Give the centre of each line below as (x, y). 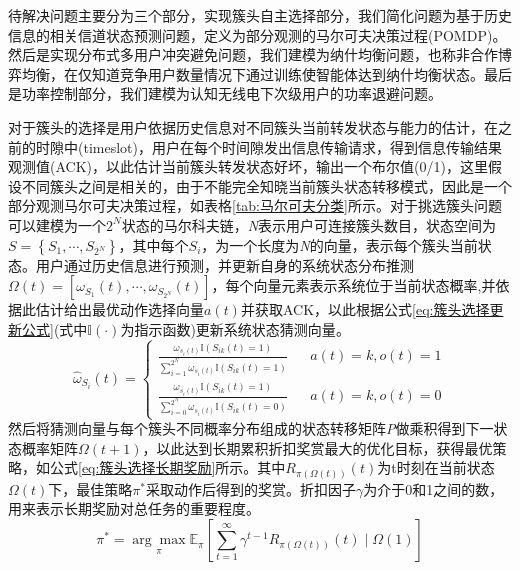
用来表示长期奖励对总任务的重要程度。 (134, 508)
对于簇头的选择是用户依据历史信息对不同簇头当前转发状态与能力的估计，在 (253, 126)
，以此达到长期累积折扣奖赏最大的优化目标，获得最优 (317, 447)
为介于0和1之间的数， (433, 488)
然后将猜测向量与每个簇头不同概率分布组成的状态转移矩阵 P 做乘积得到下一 (251, 428)
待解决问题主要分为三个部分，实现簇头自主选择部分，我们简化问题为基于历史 (260, 15)
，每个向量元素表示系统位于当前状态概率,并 (353, 285)
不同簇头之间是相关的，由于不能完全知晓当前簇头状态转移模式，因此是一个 (266, 185)
